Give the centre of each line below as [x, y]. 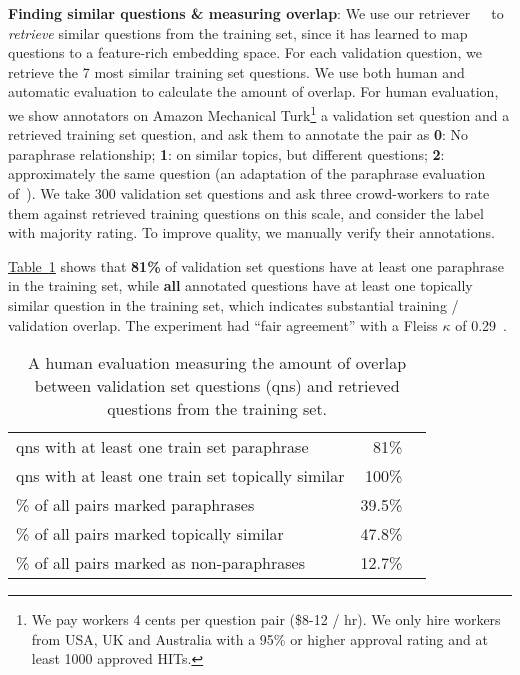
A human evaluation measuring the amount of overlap [217, 363]
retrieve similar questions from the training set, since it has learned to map [238, 32]
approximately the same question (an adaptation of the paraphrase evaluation [247, 173]
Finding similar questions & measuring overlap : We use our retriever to [256, 13]
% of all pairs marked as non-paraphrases [160, 563]
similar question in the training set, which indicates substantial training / [233, 304]
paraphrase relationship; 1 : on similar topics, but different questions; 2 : [226, 153]
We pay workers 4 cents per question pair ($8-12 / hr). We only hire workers [266, 619]
